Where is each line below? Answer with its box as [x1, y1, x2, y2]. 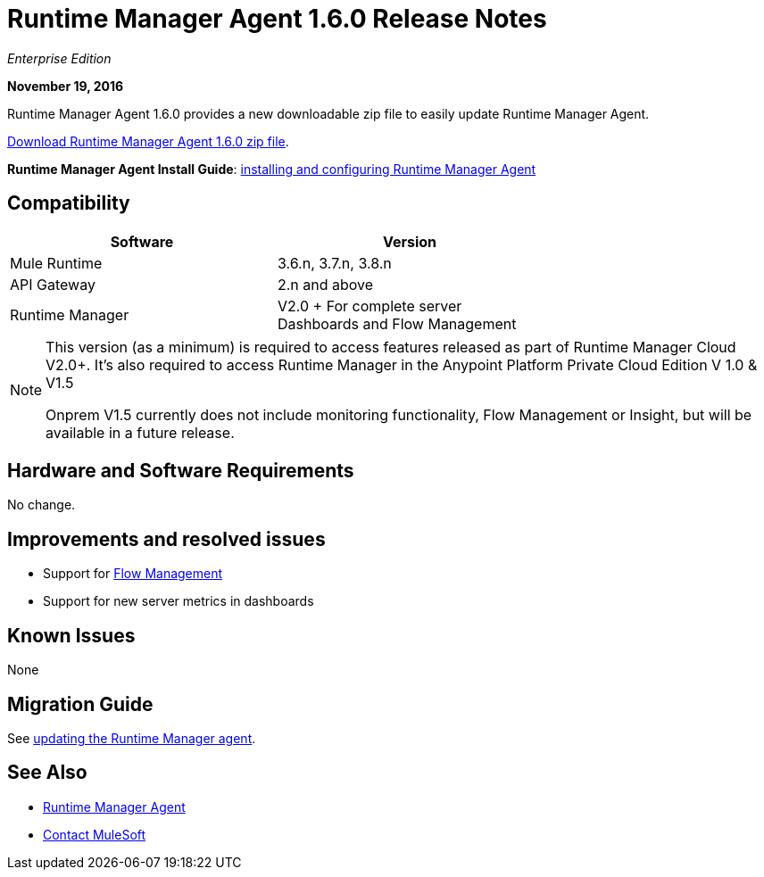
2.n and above [278, 275, 374, 294]
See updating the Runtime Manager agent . [7, 730, 256, 746]
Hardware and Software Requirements [7, 459, 354, 483]
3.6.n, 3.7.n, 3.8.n [278, 253, 392, 272]
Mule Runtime [10, 253, 103, 272]
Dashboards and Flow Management [278, 314, 517, 333]
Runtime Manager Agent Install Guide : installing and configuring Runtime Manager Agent [7, 161, 536, 177]
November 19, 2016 [7, 78, 124, 94]
